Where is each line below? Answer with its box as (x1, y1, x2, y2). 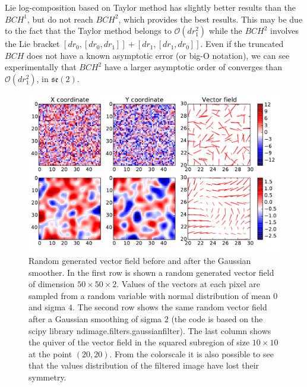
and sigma (29, 301, 66, 313)
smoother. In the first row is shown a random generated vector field (29, 266, 274, 278)
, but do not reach (27, 12, 93, 25)
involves (270, 24, 299, 37)
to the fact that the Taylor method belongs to (5, 24, 172, 37)
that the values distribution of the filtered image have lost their (29, 359, 259, 372)
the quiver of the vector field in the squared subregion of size (29, 336, 250, 348)
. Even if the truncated (200, 37, 284, 50)
